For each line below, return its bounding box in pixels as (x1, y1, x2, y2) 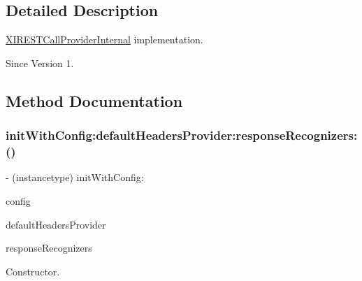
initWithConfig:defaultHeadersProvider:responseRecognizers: (6, 127, 358, 144)
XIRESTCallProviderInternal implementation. (6, 32, 203, 47)
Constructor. (6, 264, 60, 278)
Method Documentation (6, 89, 183, 111)
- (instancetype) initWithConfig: (6, 170, 144, 185)
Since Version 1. (6, 55, 74, 70)
